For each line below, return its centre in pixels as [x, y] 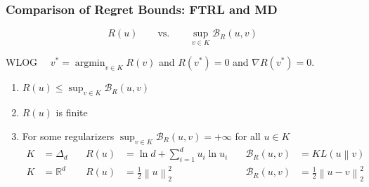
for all [248, 136]
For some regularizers [68, 136]
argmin [90, 63]
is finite [72, 112]
